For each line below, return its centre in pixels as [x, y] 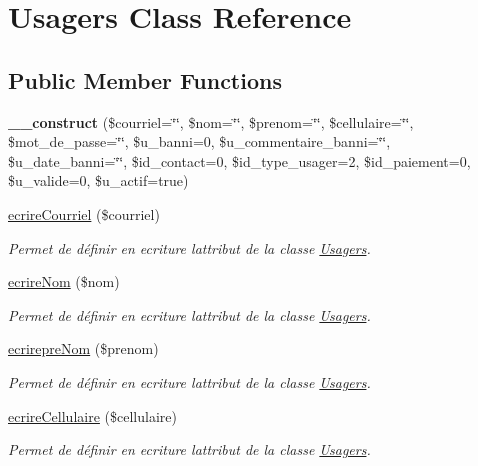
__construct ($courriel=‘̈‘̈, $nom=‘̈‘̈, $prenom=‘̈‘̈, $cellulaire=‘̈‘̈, [211, 121]
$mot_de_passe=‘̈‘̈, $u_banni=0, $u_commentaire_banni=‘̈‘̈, [199, 141]
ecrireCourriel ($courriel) [84, 213]
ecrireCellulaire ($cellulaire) [92, 415]
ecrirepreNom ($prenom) [83, 348]
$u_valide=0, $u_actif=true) [98, 180]
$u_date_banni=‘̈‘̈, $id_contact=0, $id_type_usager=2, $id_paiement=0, [239, 160]
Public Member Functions [145, 79]
